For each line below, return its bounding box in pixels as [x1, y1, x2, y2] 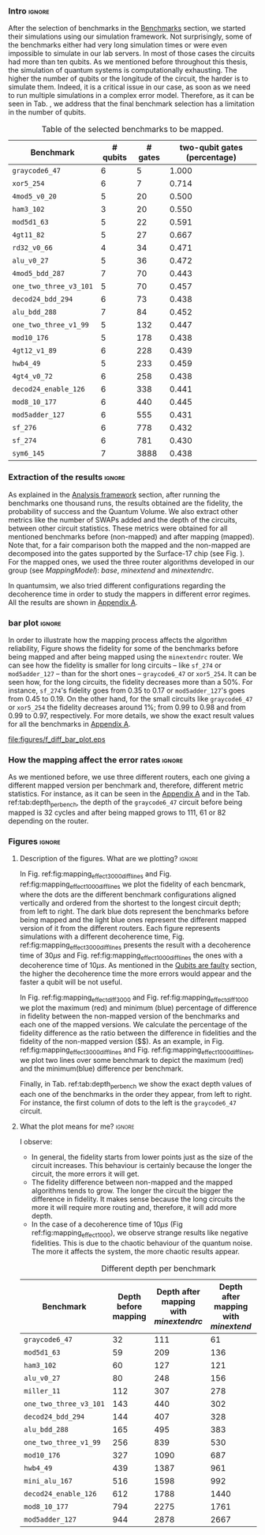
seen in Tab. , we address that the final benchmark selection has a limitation [8, 99, 255, 108]
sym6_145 [12, 449, 45, 458]
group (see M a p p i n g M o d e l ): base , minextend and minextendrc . [8, 565, 215, 575]
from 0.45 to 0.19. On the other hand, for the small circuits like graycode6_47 [8, 694, 253, 703]
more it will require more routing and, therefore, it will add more [31, 1202, 237, 1212]
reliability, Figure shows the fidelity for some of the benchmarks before [8, 643, 239, 653]
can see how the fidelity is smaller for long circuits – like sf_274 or [8, 660, 222, 670]
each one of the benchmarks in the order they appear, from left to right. [19, 1089, 252, 1098]
